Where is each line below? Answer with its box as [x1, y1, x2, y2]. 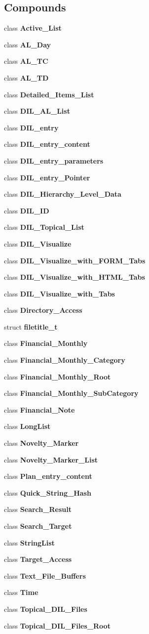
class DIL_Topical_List [4, 222, 84, 232]
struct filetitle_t [4, 321, 58, 332]
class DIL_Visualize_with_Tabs [4, 288, 115, 298]
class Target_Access [4, 554, 72, 564]
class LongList [4, 421, 51, 431]
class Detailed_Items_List [4, 89, 94, 99]
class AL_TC [4, 56, 48, 66]
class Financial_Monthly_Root [4, 371, 111, 381]
